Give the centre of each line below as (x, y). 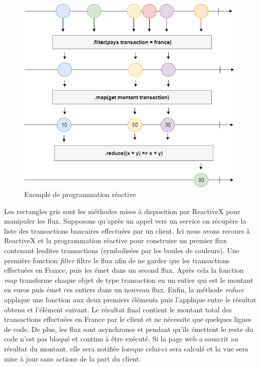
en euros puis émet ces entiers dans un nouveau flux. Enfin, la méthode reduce (124, 290)
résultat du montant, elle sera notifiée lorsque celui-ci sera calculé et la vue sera (126, 348)
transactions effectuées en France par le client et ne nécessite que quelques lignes (128, 319)
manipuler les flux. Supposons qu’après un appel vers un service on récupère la (125, 221)
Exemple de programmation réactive (80, 194)
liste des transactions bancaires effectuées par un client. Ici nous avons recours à (127, 230)
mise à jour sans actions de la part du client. (73, 358)
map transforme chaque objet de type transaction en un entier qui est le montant (129, 280)
